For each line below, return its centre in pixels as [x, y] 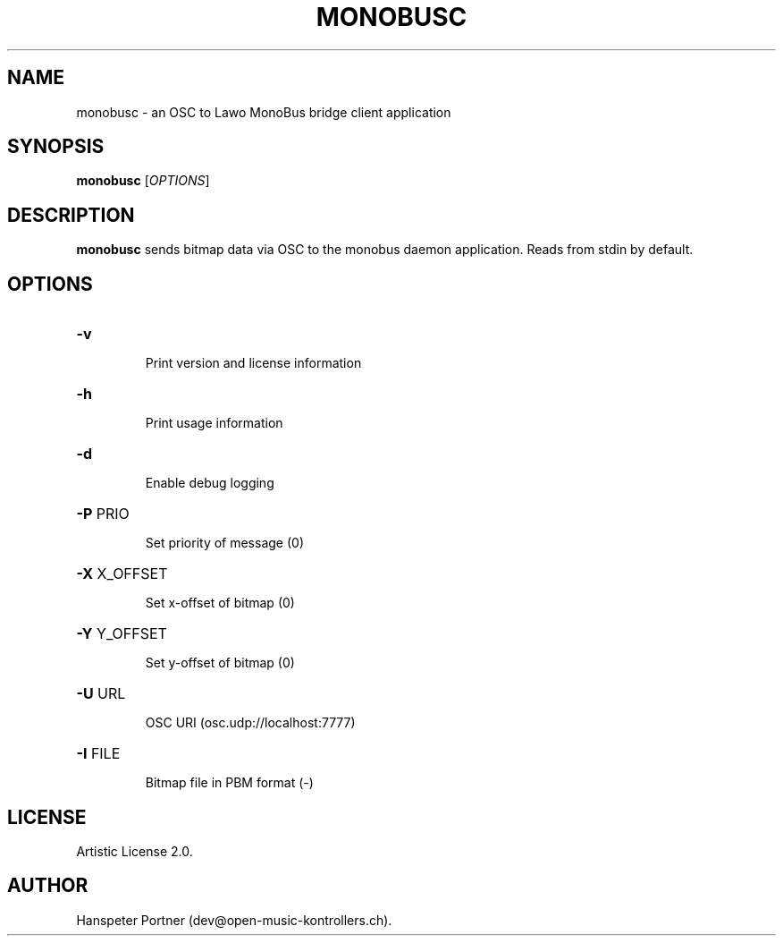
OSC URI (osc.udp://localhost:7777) [250, 723]
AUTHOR [48, 886]
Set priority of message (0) [224, 543]
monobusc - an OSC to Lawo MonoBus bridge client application [264, 112]
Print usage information [214, 423]
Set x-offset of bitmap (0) [220, 603]
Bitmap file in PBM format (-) [229, 783]
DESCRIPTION [71, 215]
